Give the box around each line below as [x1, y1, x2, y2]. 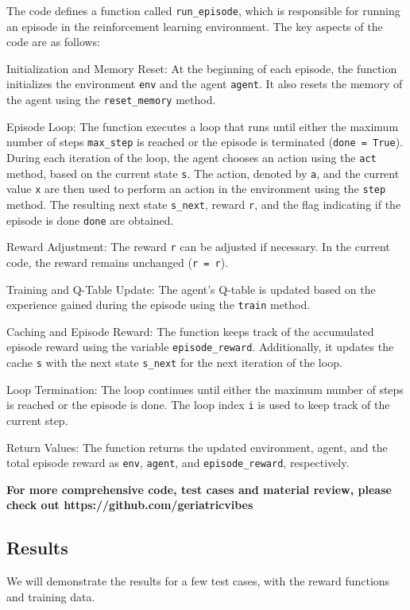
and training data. [6, 588, 95, 604]
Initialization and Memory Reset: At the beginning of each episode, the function [6, 60, 397, 76]
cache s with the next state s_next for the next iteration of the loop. [6, 354, 342, 371]
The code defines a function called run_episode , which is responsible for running [6, 2, 400, 18]
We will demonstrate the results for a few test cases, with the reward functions [6, 573, 390, 589]
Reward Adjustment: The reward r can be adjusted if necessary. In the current [6, 238, 390, 255]
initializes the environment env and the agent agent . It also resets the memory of [6, 75, 403, 92]
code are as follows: [6, 33, 101, 50]
